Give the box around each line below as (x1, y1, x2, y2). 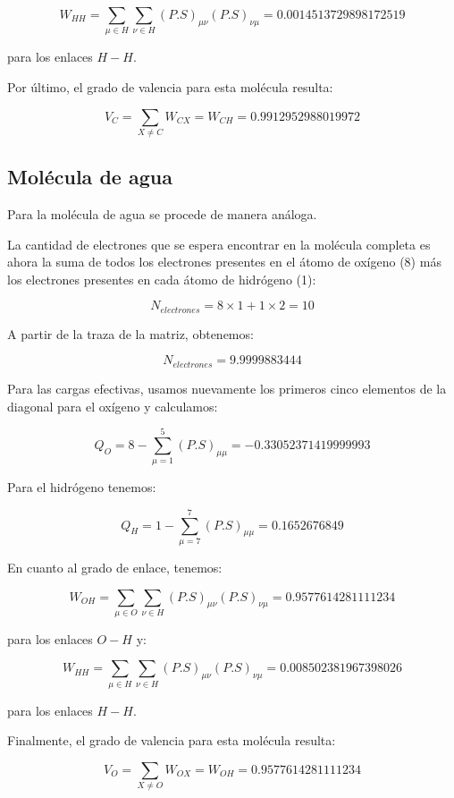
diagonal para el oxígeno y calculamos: (7, 396, 218, 415)
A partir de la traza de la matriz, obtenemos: (7, 324, 254, 343)
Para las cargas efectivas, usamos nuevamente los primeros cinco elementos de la (7, 378, 447, 397)
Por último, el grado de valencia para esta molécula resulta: (7, 77, 333, 96)
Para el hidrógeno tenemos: (7, 478, 156, 497)
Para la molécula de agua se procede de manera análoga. (7, 205, 317, 224)
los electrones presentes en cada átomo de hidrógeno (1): (7, 269, 316, 288)
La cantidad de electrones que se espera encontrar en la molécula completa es (7, 234, 431, 253)
